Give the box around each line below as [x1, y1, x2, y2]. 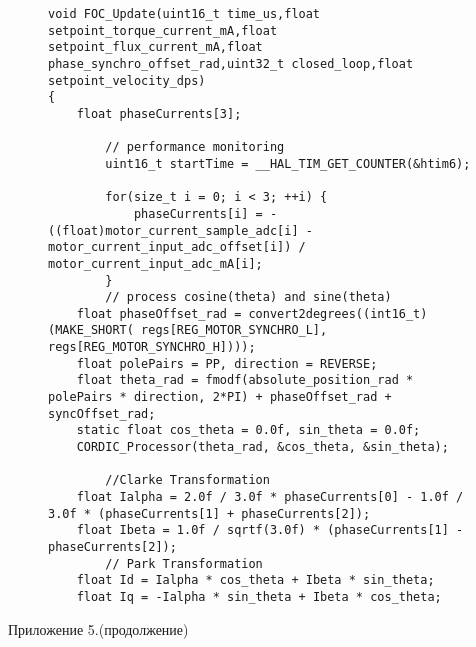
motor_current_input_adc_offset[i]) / [48, 240, 306, 255]
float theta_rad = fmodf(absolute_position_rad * [76, 373, 414, 388]
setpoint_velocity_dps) [48, 73, 206, 88]
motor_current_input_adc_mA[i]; [48, 256, 263, 271]
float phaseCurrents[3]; [76, 106, 242, 121]
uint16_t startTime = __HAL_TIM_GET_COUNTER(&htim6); [105, 156, 471, 171]
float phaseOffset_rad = [76, 306, 242, 321]
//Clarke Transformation [105, 473, 270, 488]
